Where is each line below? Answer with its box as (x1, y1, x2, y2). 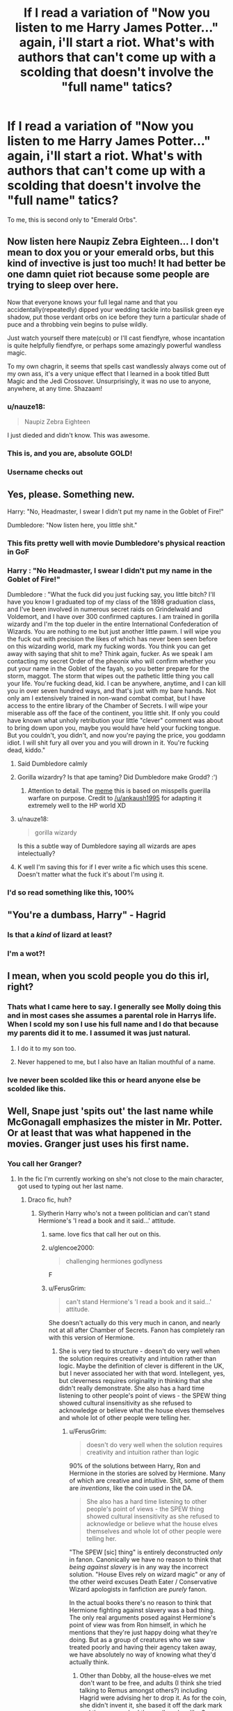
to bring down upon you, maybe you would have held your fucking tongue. (7, 724, 221, 732)
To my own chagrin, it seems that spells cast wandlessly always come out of (7, 361, 227, 371)
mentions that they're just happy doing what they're (69, 1628, 218, 1637)
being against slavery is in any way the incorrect (69, 1563, 209, 1571)
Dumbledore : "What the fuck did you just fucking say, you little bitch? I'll (7, 590, 216, 598)
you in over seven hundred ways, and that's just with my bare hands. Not (7, 686, 216, 695)
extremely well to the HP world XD (27, 801, 127, 809)
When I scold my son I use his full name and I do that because (7, 1019, 219, 1029)
